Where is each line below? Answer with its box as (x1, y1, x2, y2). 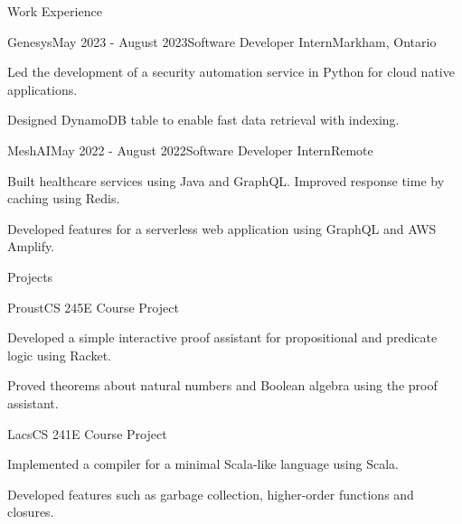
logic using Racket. (7, 345, 111, 364)
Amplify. (7, 237, 55, 256)
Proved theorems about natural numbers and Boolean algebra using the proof (7, 376, 438, 395)
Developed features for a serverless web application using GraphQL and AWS (7, 219, 437, 238)
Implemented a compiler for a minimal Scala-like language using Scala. (7, 454, 399, 473)
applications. (7, 80, 78, 98)
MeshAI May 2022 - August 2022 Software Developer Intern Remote (7, 140, 373, 159)
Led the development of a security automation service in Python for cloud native (7, 62, 455, 81)
